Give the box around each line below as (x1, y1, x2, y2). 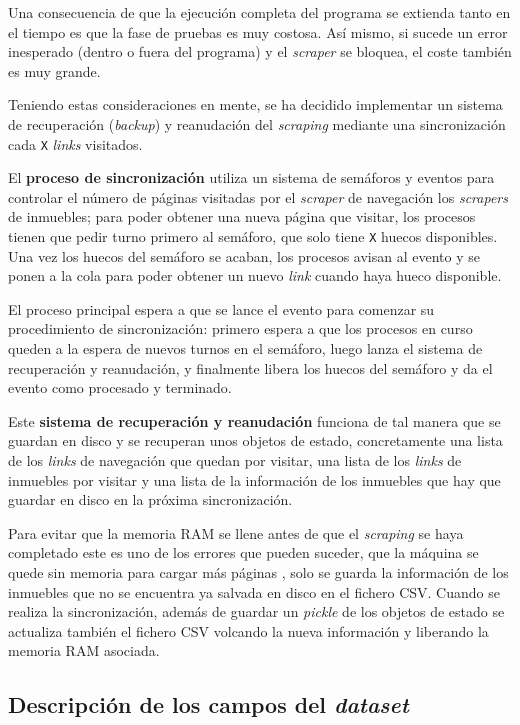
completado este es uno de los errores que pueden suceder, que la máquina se (8, 542, 479, 563)
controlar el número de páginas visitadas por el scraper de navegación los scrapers (8, 186, 508, 207)
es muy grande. (8, 60, 101, 81)
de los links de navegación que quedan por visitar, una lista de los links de (8, 450, 462, 470)
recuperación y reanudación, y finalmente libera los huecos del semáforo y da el (8, 357, 493, 378)
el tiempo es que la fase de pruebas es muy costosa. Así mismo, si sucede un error (8, 21, 508, 42)
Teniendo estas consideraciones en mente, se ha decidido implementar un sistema (8, 94, 503, 115)
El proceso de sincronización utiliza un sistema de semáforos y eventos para (8, 167, 495, 188)
